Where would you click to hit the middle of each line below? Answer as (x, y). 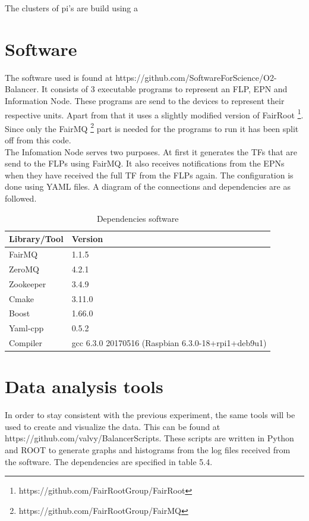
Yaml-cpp (26, 328)
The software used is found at (59, 77)
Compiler (26, 343)
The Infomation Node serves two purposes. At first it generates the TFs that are (151, 151)
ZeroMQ (24, 269)
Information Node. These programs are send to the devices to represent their (145, 100)
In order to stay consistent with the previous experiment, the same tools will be (150, 415)
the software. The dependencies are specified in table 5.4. (109, 461)
